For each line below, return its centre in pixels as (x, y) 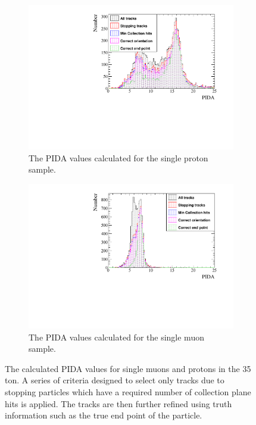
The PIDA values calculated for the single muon (116, 337)
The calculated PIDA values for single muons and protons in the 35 (128, 368)
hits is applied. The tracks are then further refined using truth (118, 403)
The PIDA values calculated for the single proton (118, 157)
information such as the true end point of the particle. (104, 415)
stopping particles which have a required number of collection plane (128, 391)
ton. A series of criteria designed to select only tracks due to (115, 380)
